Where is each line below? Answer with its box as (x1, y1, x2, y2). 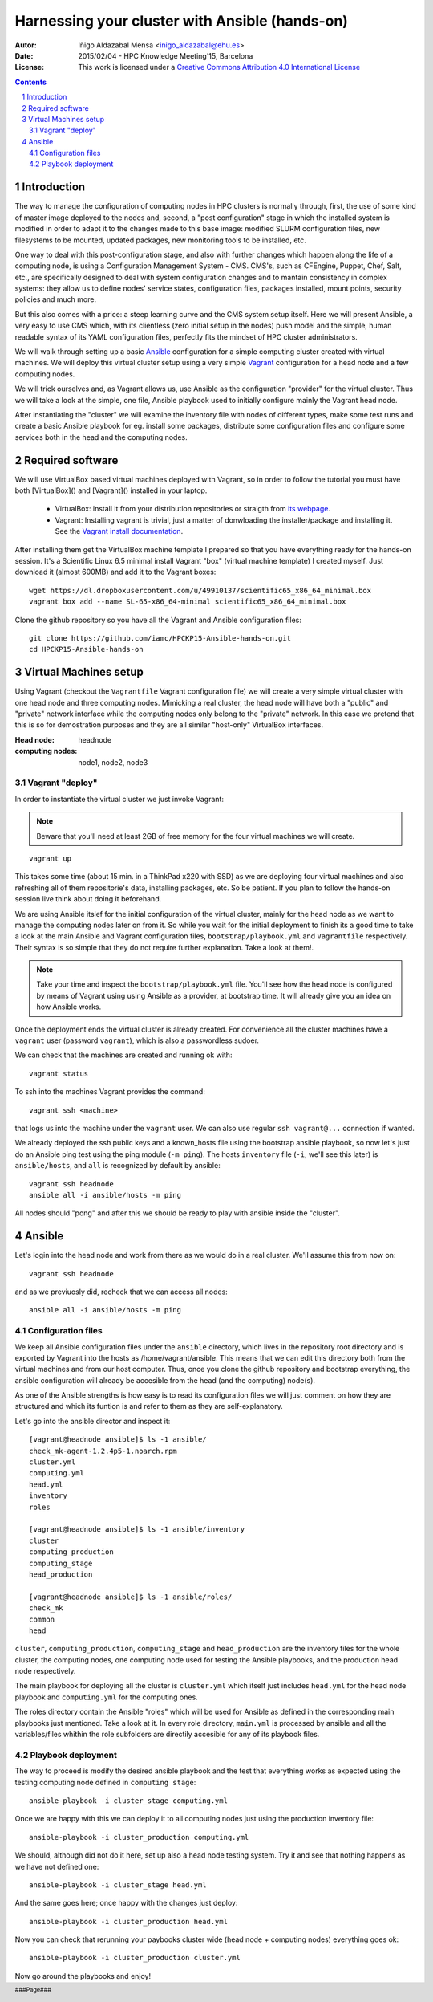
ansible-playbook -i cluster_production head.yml (29, 1917, 229, 1926)
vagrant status (29, 1068, 89, 1078)
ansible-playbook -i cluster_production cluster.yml (29, 1953, 241, 1963)
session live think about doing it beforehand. (14, 894, 162, 904)
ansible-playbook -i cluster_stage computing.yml (29, 1796, 229, 1805)
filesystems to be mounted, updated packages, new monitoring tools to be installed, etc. (14, 235, 306, 245)
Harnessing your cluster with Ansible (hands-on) (14, 12, 349, 30)
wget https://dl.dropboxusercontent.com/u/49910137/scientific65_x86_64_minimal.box (29, 586, 372, 595)
